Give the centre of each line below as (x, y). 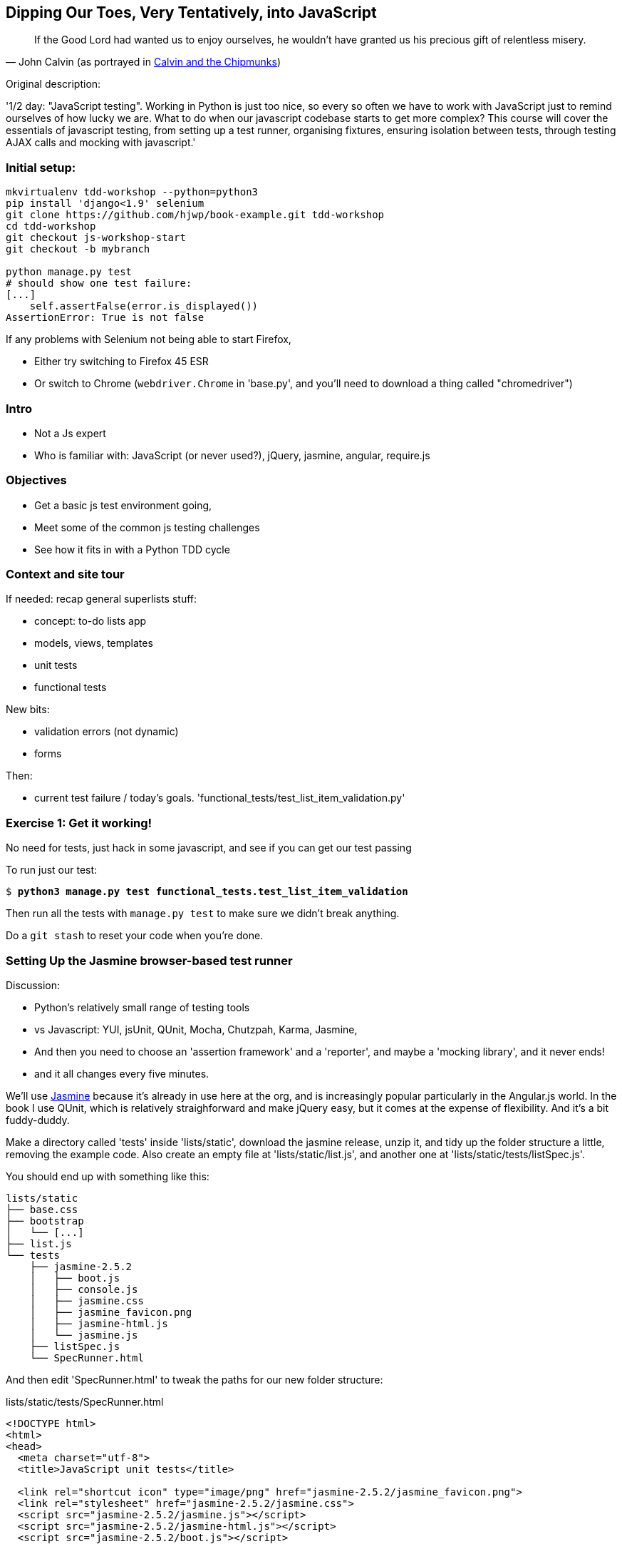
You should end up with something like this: (108, 1176)
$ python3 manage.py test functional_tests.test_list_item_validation (207, 892)
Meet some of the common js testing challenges (147, 527)
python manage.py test (69, 272)
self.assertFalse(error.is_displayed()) (144, 306)
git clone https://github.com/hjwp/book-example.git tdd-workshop (195, 215)
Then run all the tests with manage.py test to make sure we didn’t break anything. (203, 914)
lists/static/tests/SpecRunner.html (85, 1401)
